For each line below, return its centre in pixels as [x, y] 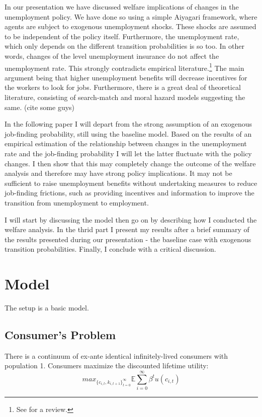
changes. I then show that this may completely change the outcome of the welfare [130, 163]
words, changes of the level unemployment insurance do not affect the [112, 56]
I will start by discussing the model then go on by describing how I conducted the [131, 219]
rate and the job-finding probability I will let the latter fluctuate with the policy [128, 153]
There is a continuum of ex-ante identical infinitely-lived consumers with [116, 355]
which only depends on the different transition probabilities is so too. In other [124, 46]
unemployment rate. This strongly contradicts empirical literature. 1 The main [124, 67]
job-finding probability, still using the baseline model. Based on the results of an [128, 133]
